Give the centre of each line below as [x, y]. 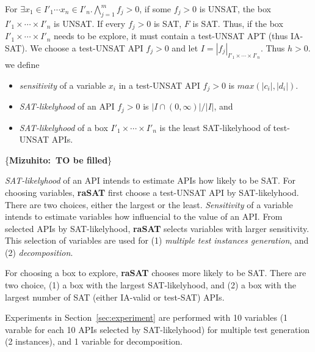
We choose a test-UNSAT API [87, 47]
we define [22, 65]
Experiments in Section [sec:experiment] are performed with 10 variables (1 [147, 317]
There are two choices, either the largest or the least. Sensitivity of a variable [149, 204]
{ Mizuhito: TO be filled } [59, 159]
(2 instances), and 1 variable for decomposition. [94, 341]
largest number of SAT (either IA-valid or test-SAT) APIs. [115, 297]
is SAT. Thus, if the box [238, 23]
